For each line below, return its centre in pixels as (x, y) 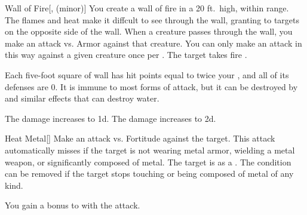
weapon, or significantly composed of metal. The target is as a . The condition (148, 162)
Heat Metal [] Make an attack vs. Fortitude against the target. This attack (140, 138)
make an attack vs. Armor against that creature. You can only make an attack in (153, 43)
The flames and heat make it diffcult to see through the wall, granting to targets (152, 19)
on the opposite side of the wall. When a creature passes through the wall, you (149, 31)
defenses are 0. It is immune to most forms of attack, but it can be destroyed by (151, 86)
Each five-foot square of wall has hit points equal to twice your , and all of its (147, 74)
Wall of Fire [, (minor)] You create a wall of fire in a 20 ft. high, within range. (147, 8)
